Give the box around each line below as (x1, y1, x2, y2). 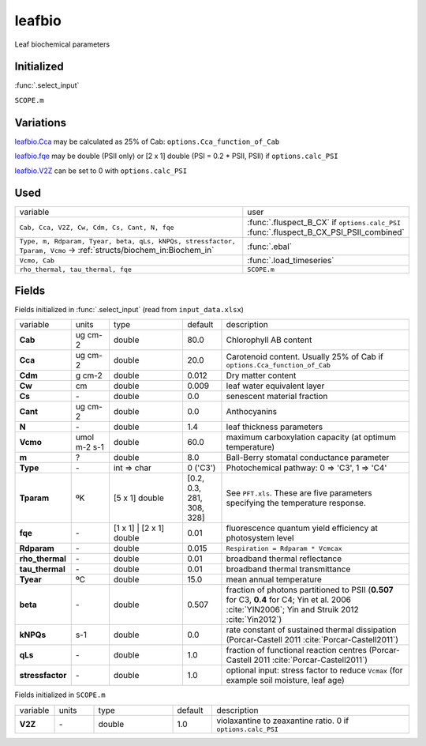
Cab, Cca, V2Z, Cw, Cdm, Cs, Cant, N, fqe (19, 223, 174, 232)
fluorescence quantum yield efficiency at (226, 522, 379, 533)
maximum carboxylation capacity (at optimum (226, 431, 397, 443)
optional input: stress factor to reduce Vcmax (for (226, 665, 403, 676)
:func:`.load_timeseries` (247, 255, 334, 266)
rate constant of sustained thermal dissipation (226, 624, 397, 635)
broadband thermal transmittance (226, 563, 351, 575)
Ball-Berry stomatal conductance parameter (226, 452, 390, 463)
